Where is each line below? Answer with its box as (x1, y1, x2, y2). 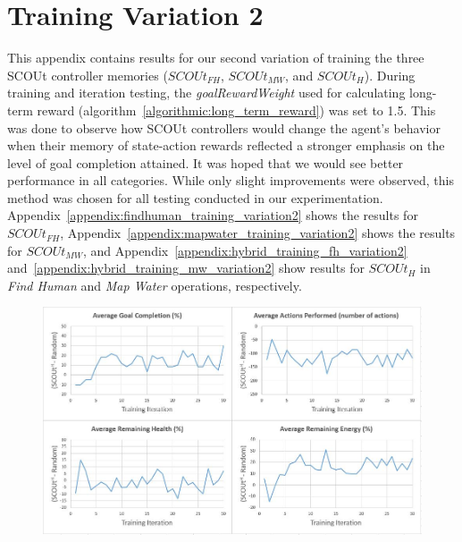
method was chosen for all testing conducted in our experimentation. (7, 188, 383, 207)
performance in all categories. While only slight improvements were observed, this (7, 171, 454, 190)
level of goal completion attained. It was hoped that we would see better (7, 153, 404, 172)
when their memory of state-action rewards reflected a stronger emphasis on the (7, 136, 445, 155)
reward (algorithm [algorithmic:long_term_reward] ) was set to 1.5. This (37, 100, 436, 119)
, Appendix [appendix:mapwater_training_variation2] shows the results (60, 224, 456, 242)
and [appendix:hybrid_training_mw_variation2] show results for (7, 258, 365, 277)
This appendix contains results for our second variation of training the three (7, 48, 424, 67)
